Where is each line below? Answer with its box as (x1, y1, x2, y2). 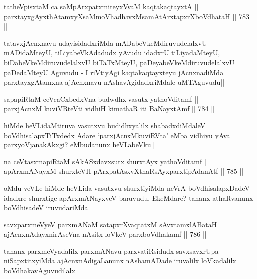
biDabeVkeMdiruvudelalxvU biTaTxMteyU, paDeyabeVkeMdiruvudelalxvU (4, 57, 235, 67)
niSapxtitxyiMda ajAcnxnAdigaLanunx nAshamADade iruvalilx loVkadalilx (4, 255, 236, 266)
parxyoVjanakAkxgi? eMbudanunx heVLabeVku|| (4, 139, 155, 150)
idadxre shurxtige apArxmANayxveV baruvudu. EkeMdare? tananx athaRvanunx (4, 192, 253, 203)
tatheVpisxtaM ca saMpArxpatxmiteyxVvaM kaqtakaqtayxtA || (4, 1, 199, 11)
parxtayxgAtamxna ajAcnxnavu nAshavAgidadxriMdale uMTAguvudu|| (4, 77, 225, 87)
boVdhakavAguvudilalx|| (4, 265, 79, 276)
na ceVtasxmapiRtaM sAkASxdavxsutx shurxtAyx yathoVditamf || (4, 156, 208, 166)
